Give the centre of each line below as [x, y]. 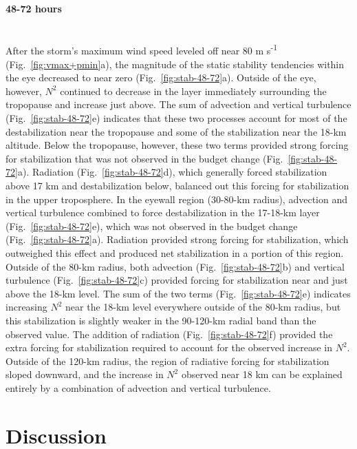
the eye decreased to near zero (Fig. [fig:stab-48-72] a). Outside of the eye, [161, 77]
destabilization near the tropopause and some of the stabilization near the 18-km [176, 131]
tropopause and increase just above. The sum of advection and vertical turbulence [178, 104]
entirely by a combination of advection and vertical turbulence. [138, 387]
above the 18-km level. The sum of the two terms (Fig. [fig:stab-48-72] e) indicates [178, 293]
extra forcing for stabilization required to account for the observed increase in [169, 347]
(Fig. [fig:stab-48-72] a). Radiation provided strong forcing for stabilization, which [177, 239]
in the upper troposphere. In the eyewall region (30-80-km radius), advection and [176, 199]
